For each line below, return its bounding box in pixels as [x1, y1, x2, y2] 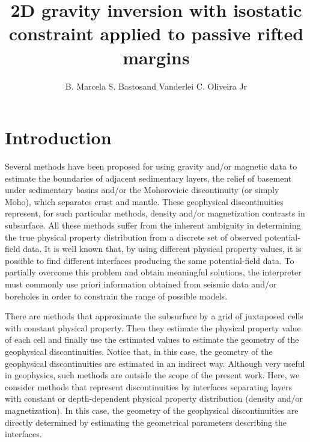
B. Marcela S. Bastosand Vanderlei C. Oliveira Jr [65, 79, 248, 92]
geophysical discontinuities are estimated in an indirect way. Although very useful [5, 357, 305, 369]
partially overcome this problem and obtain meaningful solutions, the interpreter [5, 266, 302, 278]
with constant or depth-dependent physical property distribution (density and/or [5, 392, 303, 405]
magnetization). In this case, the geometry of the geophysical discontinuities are [5, 404, 299, 416]
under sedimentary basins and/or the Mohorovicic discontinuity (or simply [5, 183, 279, 196]
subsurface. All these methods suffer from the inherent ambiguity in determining [5, 219, 301, 231]
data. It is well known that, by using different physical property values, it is [23, 242, 302, 255]
